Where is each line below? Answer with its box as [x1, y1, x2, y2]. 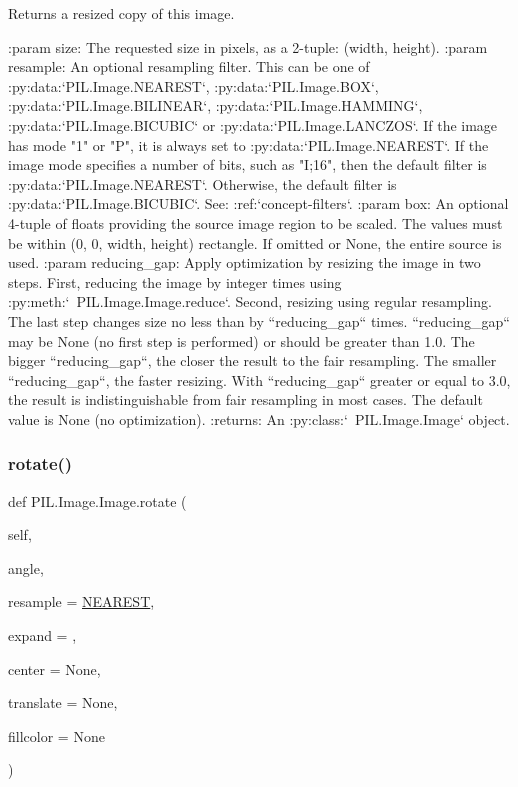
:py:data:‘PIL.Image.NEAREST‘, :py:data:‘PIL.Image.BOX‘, [8, 75, 379, 96]
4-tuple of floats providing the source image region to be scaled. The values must [8, 212, 503, 233]
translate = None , [8, 692, 118, 713]
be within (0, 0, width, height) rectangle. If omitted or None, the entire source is [8, 232, 502, 253]
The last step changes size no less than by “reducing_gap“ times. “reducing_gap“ [8, 310, 510, 331]
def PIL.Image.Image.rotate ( [8, 490, 187, 511]
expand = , [8, 625, 77, 646]
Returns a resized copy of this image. [8, 3, 235, 23]
